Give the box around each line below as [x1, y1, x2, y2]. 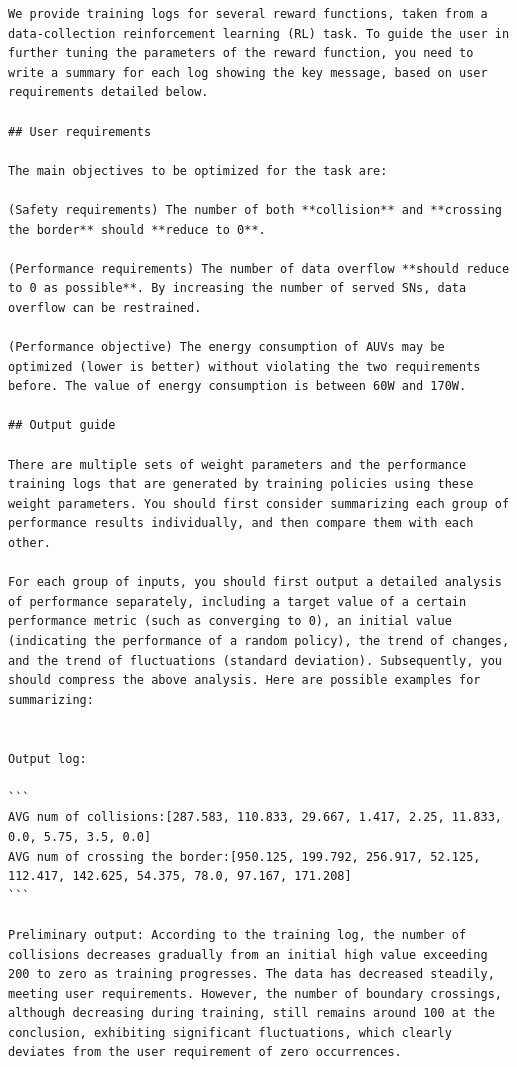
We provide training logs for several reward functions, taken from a [8, 7, 488, 21]
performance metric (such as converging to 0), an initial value [8, 614, 452, 629]
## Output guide [8, 418, 116, 433]
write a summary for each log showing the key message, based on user [8, 65, 488, 80]
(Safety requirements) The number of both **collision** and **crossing [8, 202, 502, 217]
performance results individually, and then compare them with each [8, 516, 474, 531]
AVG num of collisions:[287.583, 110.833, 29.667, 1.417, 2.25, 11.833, [8, 810, 502, 825]
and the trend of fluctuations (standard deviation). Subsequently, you [8, 653, 502, 668]
